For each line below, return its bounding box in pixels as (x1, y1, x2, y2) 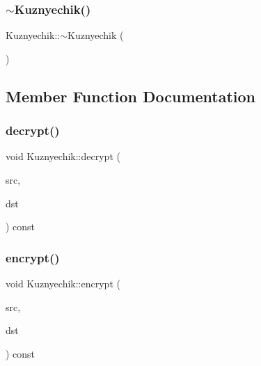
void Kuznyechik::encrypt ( (6, 276, 120, 290)
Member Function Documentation (6, 85, 256, 106)
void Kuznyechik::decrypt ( (6, 149, 120, 164)
